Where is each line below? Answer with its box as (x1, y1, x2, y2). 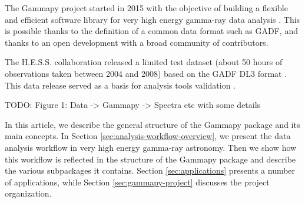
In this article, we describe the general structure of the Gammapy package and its (5, 118, 300, 130)
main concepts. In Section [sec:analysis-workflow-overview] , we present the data (5, 130, 291, 142)
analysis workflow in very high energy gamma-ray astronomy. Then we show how (5, 141, 297, 153)
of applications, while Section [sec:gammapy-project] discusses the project (5, 175, 270, 188)
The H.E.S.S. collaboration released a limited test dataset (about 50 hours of (5, 56, 283, 68)
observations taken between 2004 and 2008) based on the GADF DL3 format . (5, 67, 287, 79)
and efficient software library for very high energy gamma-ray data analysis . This (5, 13, 300, 25)
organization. (5, 187, 52, 199)
